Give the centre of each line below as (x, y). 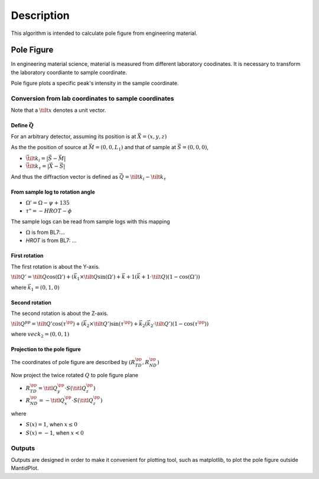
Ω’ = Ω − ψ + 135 (48, 203)
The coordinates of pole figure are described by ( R (73, 362)
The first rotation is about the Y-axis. (56, 266)
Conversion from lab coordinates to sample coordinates (92, 99)
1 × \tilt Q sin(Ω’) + (99, 277)
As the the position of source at (49, 147)
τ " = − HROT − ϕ (49, 211)
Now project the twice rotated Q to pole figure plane (75, 375)
